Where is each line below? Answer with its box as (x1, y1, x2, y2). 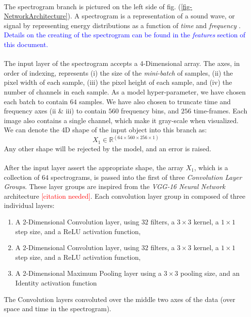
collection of (4, 172, 40, 182)
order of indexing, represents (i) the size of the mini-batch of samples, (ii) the (4, 67, 233, 78)
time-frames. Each (193, 106, 248, 116)
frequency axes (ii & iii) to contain (4, 106, 107, 116)
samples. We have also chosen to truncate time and (79, 96, 231, 106)
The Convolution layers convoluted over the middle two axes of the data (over (4, 294, 235, 304)
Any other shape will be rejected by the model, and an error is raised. (4, 143, 211, 153)
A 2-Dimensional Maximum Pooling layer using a (15, 268, 162, 278)
